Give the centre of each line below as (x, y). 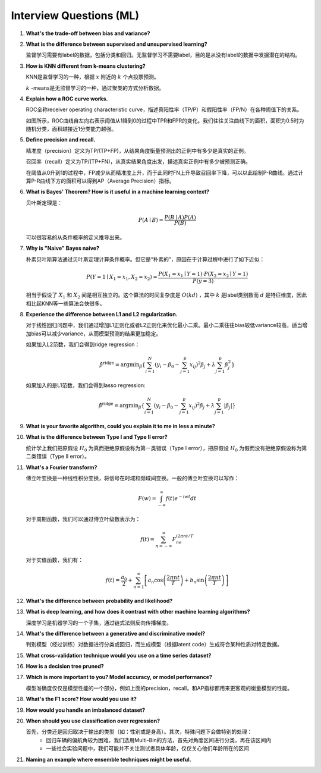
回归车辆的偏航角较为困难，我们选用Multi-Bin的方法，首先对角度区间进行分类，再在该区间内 (159, 740)
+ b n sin (194, 581)
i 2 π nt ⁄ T (185, 536)
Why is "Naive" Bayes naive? (63, 248)
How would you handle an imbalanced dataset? (86, 710)
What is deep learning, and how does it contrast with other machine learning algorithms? (138, 612)
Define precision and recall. (61, 140)
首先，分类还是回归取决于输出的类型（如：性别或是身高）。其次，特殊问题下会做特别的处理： (139, 732)
